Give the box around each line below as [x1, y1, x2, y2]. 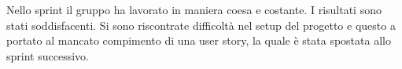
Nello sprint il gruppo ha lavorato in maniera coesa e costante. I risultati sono [6, 2, 382, 17]
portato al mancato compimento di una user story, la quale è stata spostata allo [6, 32, 391, 49]
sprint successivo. [6, 47, 89, 64]
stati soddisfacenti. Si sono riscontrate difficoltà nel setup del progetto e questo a [6, 16, 396, 33]
